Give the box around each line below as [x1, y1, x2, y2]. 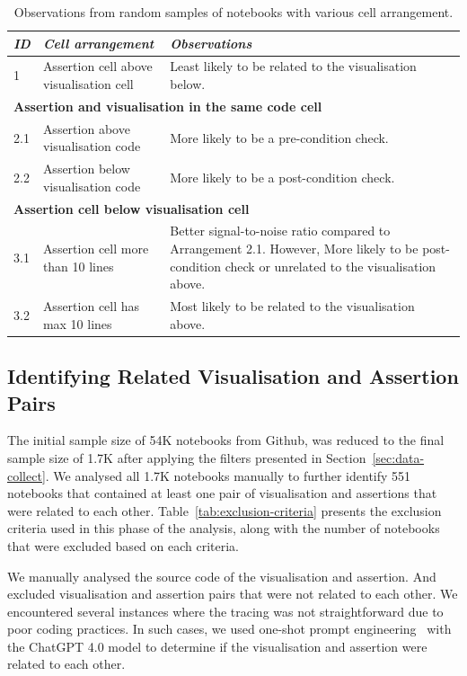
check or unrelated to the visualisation [225, 256, 436, 275]
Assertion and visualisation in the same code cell [13, 96, 322, 115]
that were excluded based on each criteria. [7, 536, 240, 555]
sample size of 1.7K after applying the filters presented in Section [7, 448, 366, 467]
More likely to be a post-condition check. [170, 167, 395, 186]
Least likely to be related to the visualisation [170, 57, 417, 76]
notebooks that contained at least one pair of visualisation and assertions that [7, 484, 437, 503]
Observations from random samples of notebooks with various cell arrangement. [13, 3, 454, 21]
